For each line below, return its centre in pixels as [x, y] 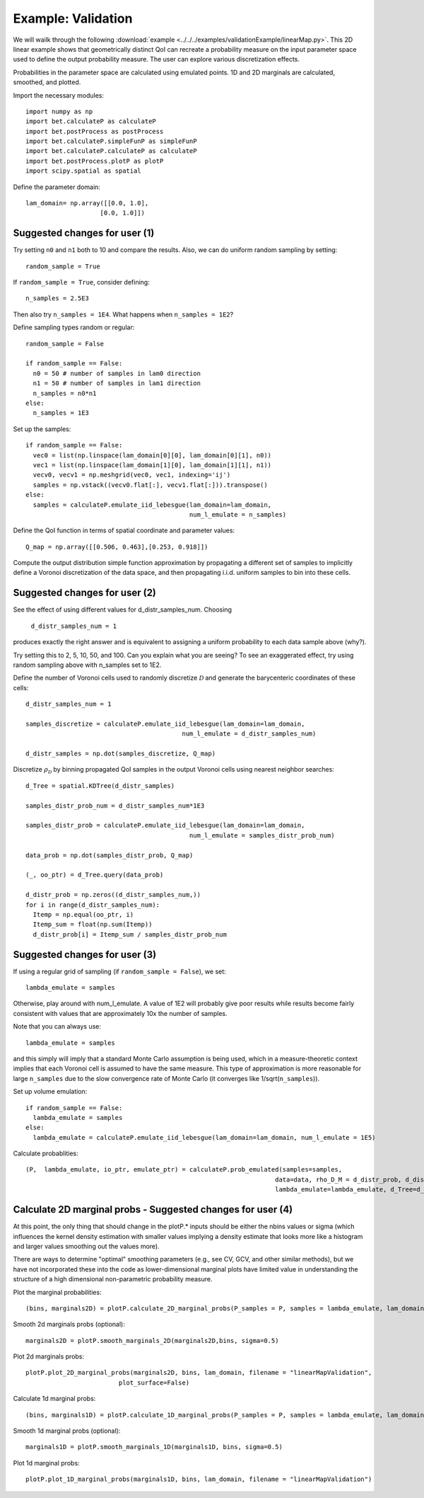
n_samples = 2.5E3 [58, 298]
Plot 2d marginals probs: [49, 1356]
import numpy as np [59, 111]
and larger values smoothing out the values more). [87, 1246]
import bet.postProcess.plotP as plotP [95, 161]
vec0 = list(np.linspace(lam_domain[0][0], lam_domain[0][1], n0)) [152, 455]
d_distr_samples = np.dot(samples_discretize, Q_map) [120, 754]
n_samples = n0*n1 [65, 393]
